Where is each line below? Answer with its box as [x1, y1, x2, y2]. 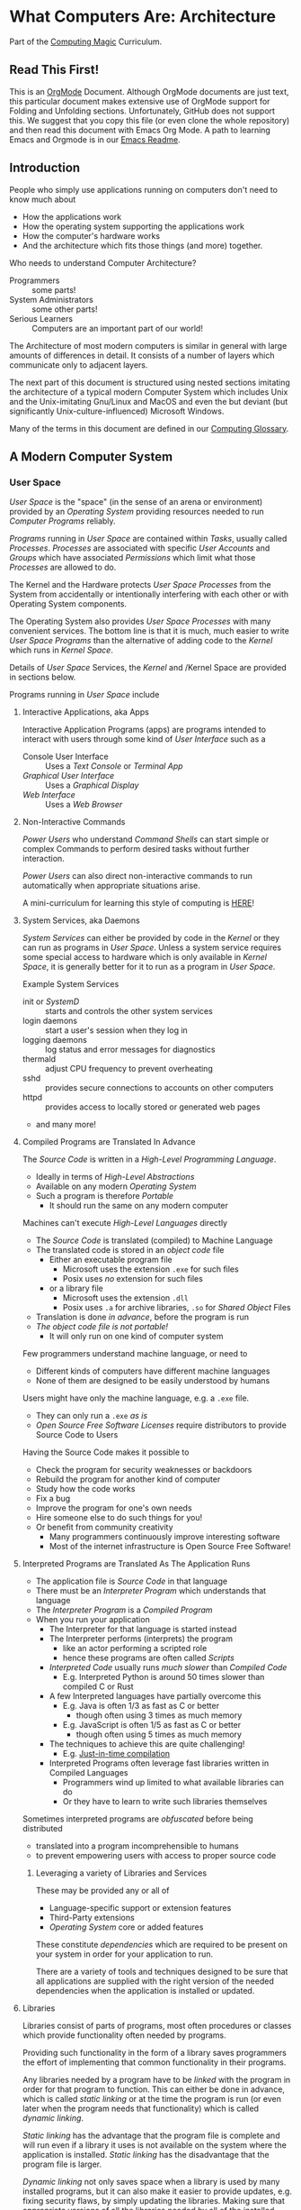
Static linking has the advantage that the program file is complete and [22, 2130, 280, 2142]
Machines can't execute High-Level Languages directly [22, 1218, 227, 1228]
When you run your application [35, 1614, 150, 1625]
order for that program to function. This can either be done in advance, [22, 2084, 286, 2095]
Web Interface [22, 790, 75, 800]
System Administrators [9, 294, 94, 305]
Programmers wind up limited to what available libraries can [62, 1777, 285, 1788]
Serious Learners [9, 313, 74, 324]
